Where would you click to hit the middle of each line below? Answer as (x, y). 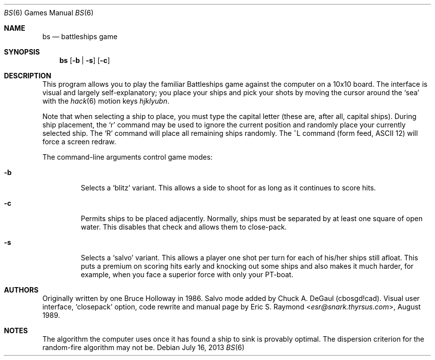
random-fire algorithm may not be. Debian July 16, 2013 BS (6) (144, 347)
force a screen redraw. (79, 142)
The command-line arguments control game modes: (127, 157)
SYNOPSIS (22, 52)
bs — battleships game (80, 36)
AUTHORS (21, 290)
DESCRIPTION (28, 76)
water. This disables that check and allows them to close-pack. (184, 227)
